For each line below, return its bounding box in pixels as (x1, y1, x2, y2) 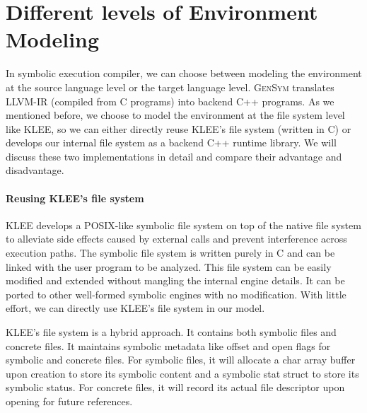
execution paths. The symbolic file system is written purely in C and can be (6, 245, 335, 260)
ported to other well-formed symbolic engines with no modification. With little (6, 286, 346, 301)
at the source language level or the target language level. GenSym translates (6, 79, 334, 94)
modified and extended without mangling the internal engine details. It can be (6, 273, 345, 288)
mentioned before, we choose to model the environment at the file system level (6, 107, 345, 122)
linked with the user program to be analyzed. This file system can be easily (6, 259, 332, 274)
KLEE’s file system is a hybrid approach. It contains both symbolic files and (6, 325, 337, 339)
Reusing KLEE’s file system (6, 190, 144, 205)
